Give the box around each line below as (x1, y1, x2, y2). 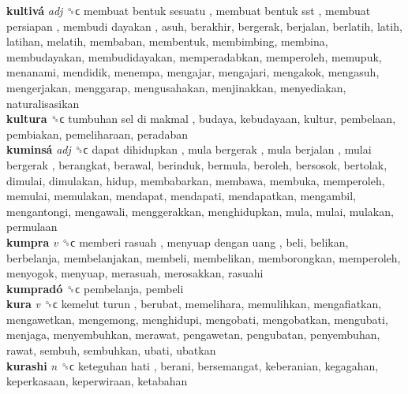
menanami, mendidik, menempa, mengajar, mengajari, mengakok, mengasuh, (6, 64, 380, 80)
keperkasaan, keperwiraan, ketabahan (6, 373, 188, 389)
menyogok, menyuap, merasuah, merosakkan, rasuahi (6, 265, 264, 281)
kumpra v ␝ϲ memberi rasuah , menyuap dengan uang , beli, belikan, (6, 233, 349, 250)
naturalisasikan (6, 95, 80, 111)
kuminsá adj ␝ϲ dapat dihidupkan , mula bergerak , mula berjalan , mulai (6, 141, 372, 158)
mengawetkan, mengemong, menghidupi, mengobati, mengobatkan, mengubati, (6, 310, 388, 327)
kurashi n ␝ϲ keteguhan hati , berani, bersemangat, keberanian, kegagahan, (6, 357, 379, 374)
